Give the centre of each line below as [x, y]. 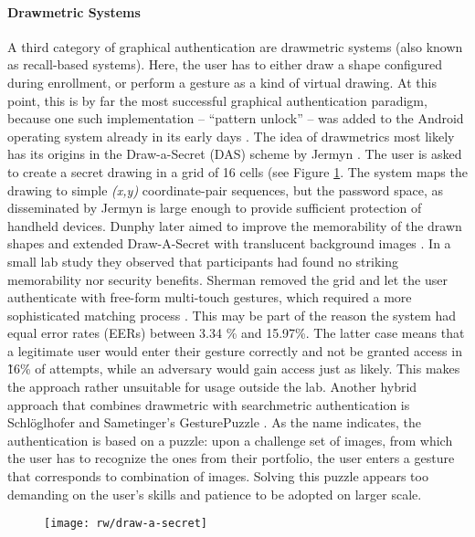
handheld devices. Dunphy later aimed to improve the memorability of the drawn [235, 225]
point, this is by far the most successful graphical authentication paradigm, [217, 100]
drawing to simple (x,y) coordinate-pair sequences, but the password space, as [225, 190]
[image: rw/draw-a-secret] [126, 524]
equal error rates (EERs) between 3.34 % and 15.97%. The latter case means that [236, 333]
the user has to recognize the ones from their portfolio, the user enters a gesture [231, 458]
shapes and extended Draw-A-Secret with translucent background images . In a [229, 243]
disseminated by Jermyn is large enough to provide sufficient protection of [215, 208]
